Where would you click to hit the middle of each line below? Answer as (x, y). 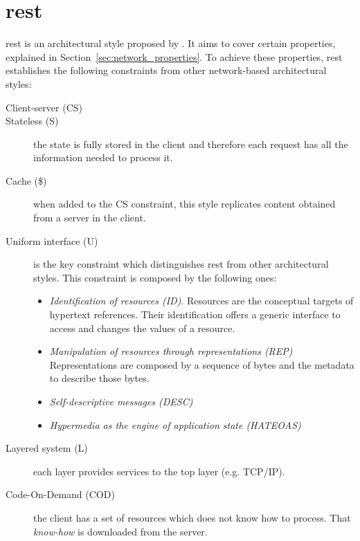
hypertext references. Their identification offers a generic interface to (195, 314)
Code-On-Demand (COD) (60, 494)
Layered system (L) (47, 448)
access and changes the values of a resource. (142, 328)
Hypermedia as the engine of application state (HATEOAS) (175, 424)
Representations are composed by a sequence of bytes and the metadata (202, 364)
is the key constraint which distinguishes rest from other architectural (181, 264)
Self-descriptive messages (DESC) (121, 401)
